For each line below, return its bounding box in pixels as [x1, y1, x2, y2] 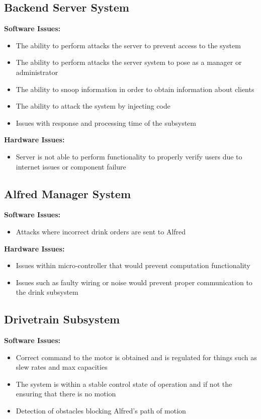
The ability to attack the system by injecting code [16, 101, 170, 111]
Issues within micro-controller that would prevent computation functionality [16, 260, 250, 271]
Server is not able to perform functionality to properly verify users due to [16, 151, 242, 161]
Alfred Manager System [4, 186, 131, 201]
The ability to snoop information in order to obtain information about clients [16, 83, 254, 94]
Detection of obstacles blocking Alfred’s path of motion [16, 405, 186, 416]
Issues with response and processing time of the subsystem [16, 117, 196, 128]
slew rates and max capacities [16, 362, 108, 372]
